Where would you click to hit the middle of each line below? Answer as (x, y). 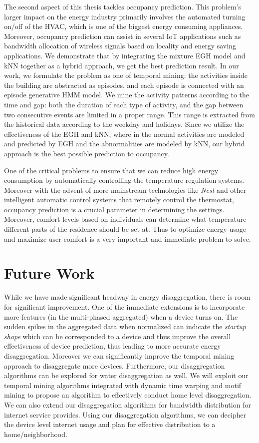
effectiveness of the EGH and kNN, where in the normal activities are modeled (124, 134)
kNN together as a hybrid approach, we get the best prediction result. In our (122, 65)
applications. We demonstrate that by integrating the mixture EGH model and (125, 55)
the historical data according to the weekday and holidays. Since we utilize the (124, 124)
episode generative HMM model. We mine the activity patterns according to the (127, 95)
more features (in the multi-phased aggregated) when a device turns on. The (121, 316)
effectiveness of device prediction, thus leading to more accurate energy (113, 346)
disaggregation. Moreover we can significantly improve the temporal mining (119, 355)
